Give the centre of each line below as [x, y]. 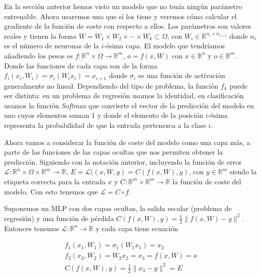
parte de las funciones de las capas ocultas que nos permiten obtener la [114, 152]
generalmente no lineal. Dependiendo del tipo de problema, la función [111, 85]
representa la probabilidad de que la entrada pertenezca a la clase [105, 125]
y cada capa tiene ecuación [137, 228]
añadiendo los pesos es [38, 55]
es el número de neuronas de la [52, 46]
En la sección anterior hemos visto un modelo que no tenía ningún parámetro [123, 6]
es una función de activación [182, 75]
